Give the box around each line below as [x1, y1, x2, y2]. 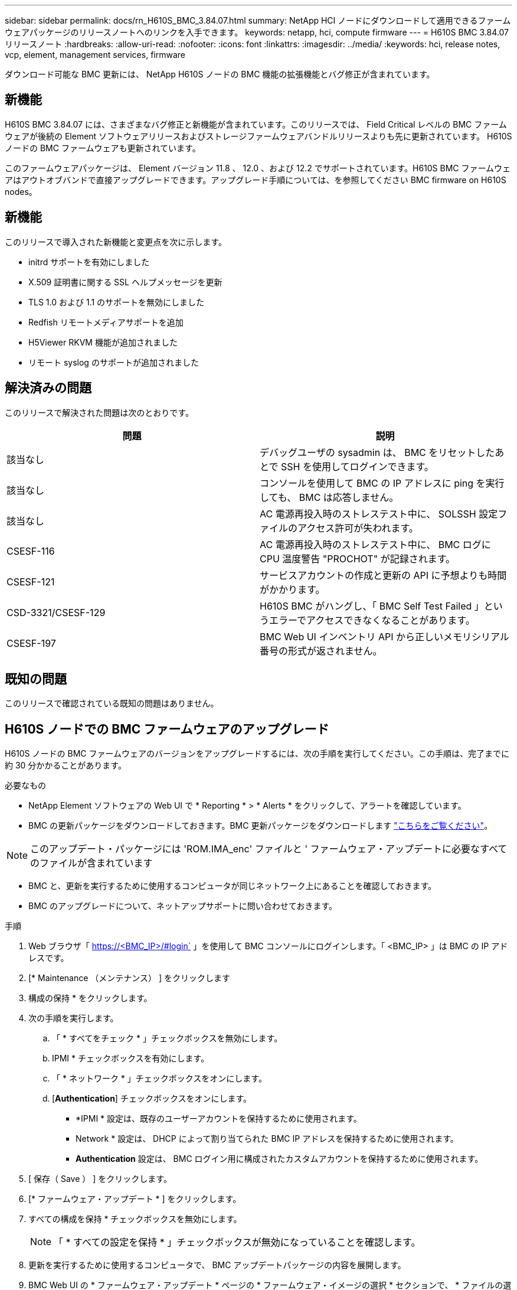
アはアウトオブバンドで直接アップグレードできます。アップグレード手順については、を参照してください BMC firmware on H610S [5, 174, 506, 185]
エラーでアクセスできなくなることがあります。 [269, 614, 475, 626]
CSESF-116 [6, 545, 55, 557]
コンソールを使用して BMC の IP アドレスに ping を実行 [260, 477, 505, 489]
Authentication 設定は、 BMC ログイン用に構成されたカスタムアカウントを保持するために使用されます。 [76, 1154, 483, 1164]
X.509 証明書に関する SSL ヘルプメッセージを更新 [28, 276, 222, 287]
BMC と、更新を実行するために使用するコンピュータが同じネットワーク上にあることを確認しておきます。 [28, 881, 437, 891]
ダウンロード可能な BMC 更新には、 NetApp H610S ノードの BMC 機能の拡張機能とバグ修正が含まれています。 [5, 69, 435, 79]
